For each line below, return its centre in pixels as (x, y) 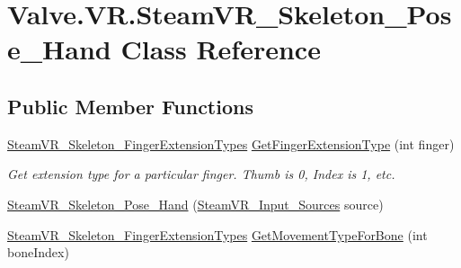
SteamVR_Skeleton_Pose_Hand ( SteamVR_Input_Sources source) (195, 204)
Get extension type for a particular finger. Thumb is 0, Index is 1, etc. (201, 174)
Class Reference (221, 49)
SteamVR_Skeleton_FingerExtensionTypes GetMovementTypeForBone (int (217, 234)
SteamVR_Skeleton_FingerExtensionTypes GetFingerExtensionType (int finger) (231, 143)
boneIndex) (38, 252)
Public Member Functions (130, 106)
